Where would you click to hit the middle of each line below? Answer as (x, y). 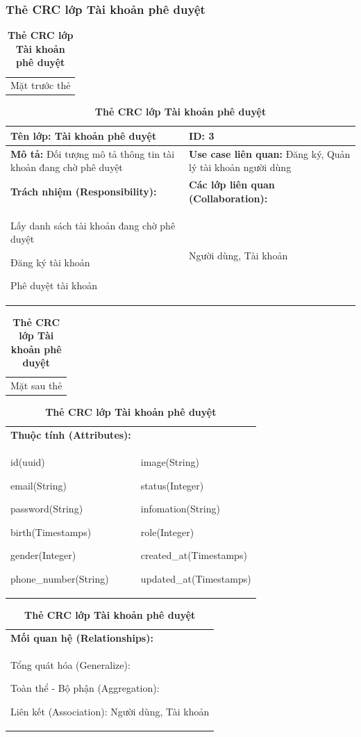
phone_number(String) (60, 578)
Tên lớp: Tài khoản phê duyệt (84, 135)
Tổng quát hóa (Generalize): (70, 664)
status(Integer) (172, 485)
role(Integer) (167, 532)
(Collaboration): (228, 198)
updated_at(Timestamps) (196, 578)
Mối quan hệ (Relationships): (82, 637)
